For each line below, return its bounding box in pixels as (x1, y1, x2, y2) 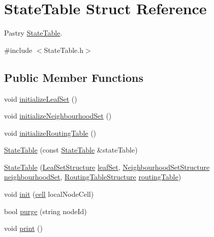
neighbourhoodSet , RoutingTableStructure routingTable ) (4, 171, 181, 182)
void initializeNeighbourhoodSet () (4, 110, 112, 121)
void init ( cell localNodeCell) (4, 189, 94, 199)
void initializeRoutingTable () (4, 127, 97, 138)
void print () (4, 223, 43, 233)
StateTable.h (44, 44, 83, 55)
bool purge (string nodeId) (4, 205, 87, 216)
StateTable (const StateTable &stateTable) (4, 144, 138, 155)
